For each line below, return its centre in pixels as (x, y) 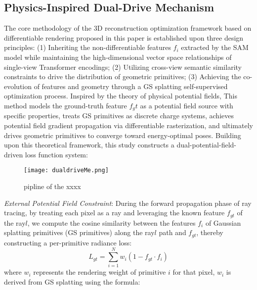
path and (172, 232)
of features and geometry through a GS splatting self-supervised (131, 86)
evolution (18, 86)
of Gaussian (223, 222)
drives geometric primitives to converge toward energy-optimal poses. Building (123, 135)
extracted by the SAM (215, 47)
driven (14, 154)
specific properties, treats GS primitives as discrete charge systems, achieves (119, 116)
